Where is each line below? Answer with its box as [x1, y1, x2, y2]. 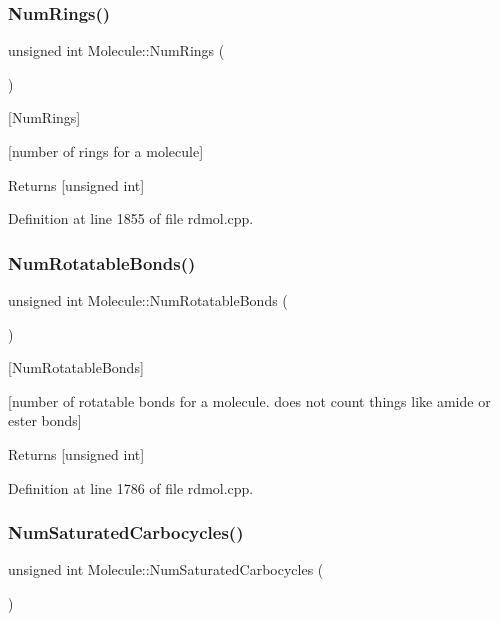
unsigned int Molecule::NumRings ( [8, 40, 225, 61]
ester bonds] [8, 410, 82, 431]
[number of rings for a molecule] [8, 141, 204, 161]
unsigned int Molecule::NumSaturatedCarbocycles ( [8, 559, 324, 580]
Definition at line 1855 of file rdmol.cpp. [8, 208, 254, 229]
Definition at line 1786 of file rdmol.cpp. [8, 477, 254, 498]
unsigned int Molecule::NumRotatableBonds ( [8, 290, 288, 310]
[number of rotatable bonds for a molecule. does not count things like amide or [8, 390, 491, 411]
